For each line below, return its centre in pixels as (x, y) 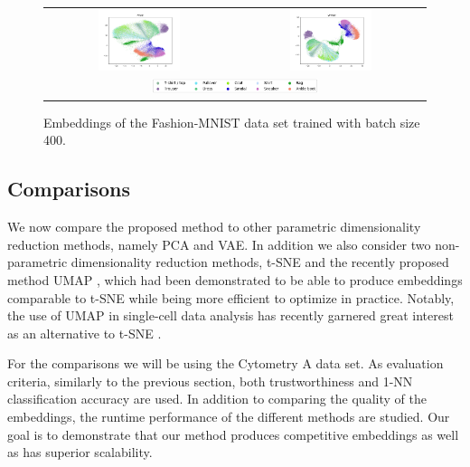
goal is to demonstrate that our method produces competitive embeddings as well (233, 434)
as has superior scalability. (80, 452)
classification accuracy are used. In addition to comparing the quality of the (217, 399)
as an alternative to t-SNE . (85, 333)
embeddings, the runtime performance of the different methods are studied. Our (229, 417)
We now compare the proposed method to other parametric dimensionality (214, 227)
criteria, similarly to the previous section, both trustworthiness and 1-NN (210, 381)
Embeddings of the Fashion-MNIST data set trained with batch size (232, 122)
